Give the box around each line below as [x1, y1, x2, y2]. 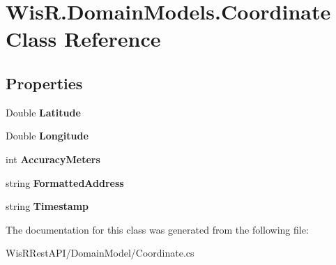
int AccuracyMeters [6, 151, 100, 166]
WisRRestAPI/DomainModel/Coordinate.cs [6, 245, 194, 260]
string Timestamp [6, 199, 89, 213]
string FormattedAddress [6, 175, 124, 190]
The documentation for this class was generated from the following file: [6, 222, 309, 236]
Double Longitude [6, 128, 89, 143]
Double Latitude [6, 105, 81, 119]
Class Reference [6, 24, 161, 53]
